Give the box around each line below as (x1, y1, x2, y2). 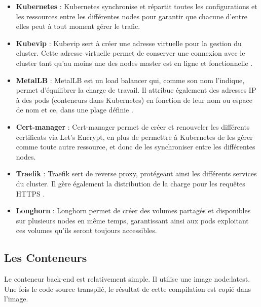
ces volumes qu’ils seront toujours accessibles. (16, 225, 157, 236)
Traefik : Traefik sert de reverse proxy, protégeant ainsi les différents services (16, 168, 257, 179)
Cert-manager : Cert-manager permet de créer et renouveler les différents (16, 121, 250, 132)
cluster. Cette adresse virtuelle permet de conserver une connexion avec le (16, 48, 245, 58)
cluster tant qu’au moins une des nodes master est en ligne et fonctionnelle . (16, 57, 253, 68)
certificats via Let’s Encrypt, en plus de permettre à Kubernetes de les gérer (16, 131, 253, 142)
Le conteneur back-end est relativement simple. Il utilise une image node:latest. (4, 274, 250, 284)
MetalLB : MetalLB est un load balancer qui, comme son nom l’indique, (16, 74, 245, 85)
